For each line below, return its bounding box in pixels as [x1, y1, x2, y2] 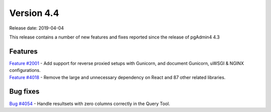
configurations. [9, 67, 41, 73]
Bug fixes [9, 87, 40, 96]
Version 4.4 [9, 7, 60, 18]
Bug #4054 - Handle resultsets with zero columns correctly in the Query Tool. [9, 100, 170, 106]
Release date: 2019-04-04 [9, 25, 64, 31]
